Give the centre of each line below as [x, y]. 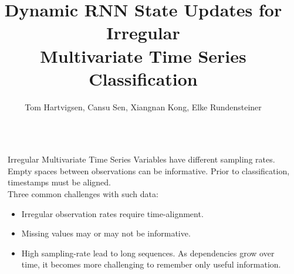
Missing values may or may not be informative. [106, 233]
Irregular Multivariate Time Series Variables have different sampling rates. [141, 159]
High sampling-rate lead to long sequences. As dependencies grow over [148, 253]
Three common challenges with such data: [83, 194]
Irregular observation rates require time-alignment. [112, 213]
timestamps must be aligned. [59, 182]
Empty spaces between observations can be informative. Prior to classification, [149, 170]
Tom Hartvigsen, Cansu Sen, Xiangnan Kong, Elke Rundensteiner [143, 106]
